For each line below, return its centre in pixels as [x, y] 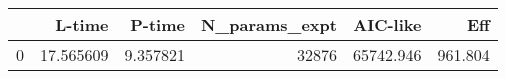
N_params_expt [268, 24]
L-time [82, 24]
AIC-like [387, 24]
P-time [157, 24]
